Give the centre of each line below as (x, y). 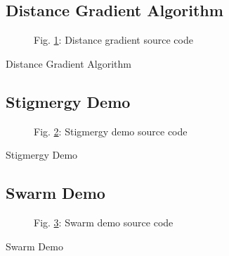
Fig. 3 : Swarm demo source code (104, 222)
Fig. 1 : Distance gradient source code (113, 40)
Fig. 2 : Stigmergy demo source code (111, 131)
